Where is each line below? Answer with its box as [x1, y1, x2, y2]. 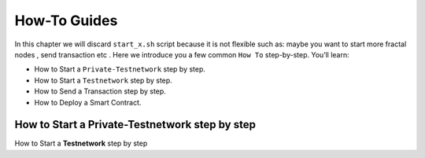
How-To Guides [14, 12, 118, 29]
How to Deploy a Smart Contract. [34, 97, 142, 107]
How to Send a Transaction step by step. [34, 86, 167, 96]
